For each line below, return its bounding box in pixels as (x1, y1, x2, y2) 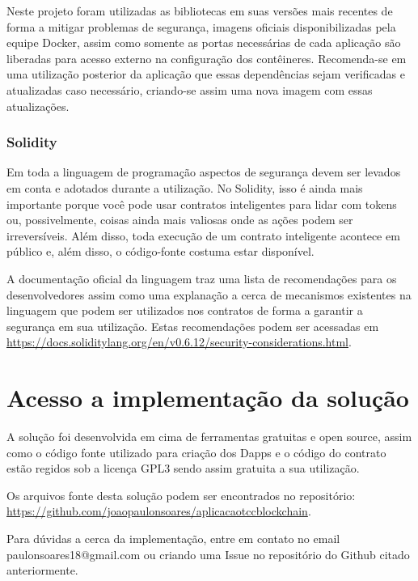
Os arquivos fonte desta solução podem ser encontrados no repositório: (6, 486, 356, 503)
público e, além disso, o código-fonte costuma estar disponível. (6, 243, 315, 260)
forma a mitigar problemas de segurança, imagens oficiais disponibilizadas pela (6, 18, 396, 35)
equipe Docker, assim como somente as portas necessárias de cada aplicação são (6, 34, 401, 51)
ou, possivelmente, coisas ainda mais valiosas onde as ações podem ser (6, 211, 353, 228)
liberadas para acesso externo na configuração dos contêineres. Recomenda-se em (6, 49, 407, 66)
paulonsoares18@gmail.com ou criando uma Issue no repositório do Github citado (6, 545, 410, 562)
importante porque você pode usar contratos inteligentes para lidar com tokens (6, 195, 397, 212)
